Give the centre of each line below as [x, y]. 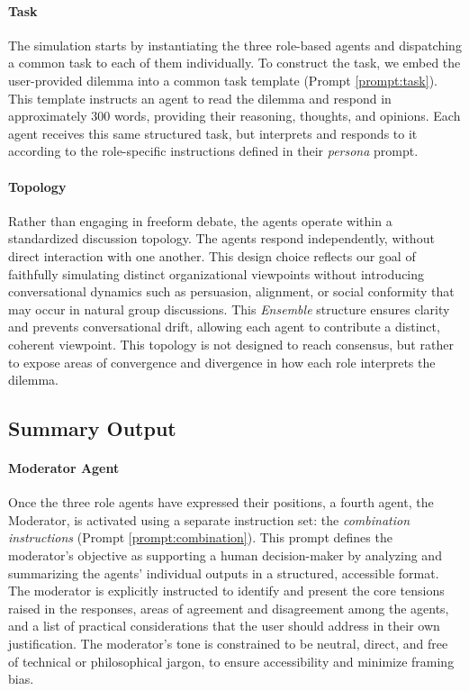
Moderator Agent [64, 468]
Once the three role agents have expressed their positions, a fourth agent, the [221, 502]
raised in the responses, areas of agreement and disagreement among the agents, [229, 608]
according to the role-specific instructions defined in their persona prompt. [213, 151]
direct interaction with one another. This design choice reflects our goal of [212, 255]
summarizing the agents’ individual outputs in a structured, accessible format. [224, 573]
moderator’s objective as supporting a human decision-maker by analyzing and [225, 555]
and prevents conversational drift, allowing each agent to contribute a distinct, [224, 327]
